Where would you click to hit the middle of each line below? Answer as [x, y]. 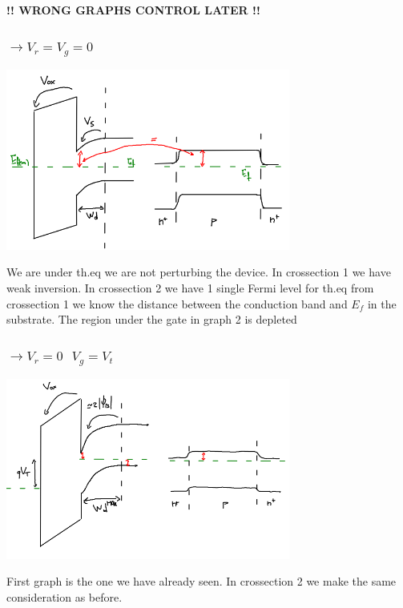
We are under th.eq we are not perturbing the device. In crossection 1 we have [199, 272]
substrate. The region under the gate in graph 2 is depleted [152, 319]
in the [382, 303]
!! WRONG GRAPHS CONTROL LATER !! [133, 10]
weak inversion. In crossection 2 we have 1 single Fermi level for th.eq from [190, 287]
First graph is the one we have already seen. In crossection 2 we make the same [201, 581]
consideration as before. [64, 596]
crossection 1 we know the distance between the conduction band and [177, 303]
